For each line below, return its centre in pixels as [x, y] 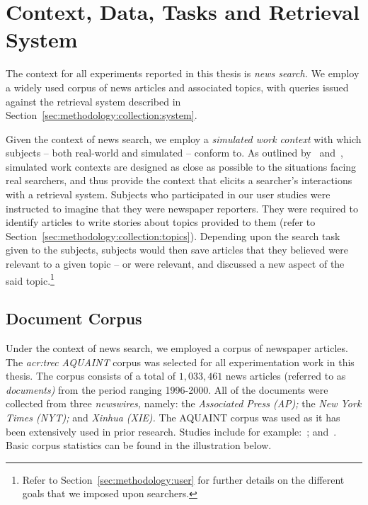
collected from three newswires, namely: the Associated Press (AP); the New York [184, 403]
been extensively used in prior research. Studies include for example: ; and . [171, 431]
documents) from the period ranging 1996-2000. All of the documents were [167, 389]
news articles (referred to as [286, 376]
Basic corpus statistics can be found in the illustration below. [139, 445]
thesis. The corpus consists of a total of [91, 376]
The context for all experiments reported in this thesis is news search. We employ [183, 73]
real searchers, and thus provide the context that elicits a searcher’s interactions [179, 180]
